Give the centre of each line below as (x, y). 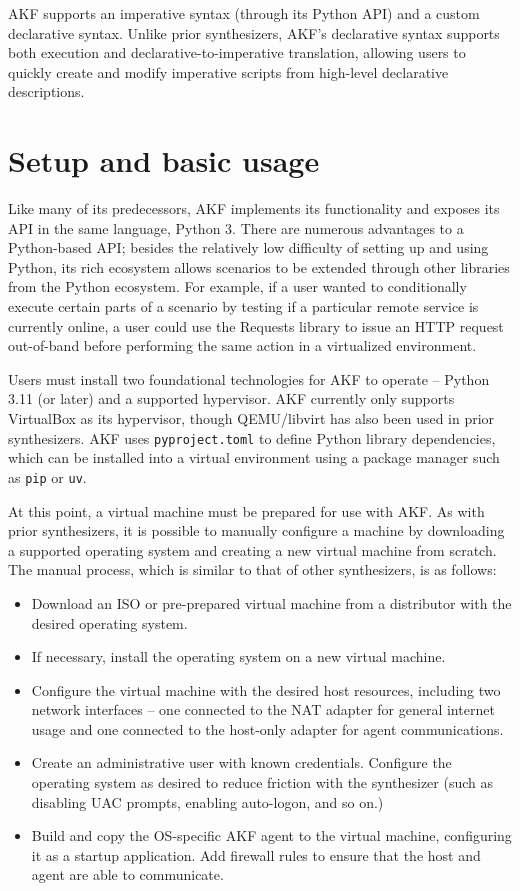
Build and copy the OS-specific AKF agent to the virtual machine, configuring (271, 835)
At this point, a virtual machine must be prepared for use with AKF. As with (246, 510)
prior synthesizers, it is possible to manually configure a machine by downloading (256, 530)
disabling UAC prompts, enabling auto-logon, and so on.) (207, 801)
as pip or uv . (47, 476)
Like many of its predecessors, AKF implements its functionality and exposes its (254, 208)
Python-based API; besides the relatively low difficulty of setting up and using (248, 247)
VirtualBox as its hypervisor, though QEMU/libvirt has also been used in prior (251, 418)
